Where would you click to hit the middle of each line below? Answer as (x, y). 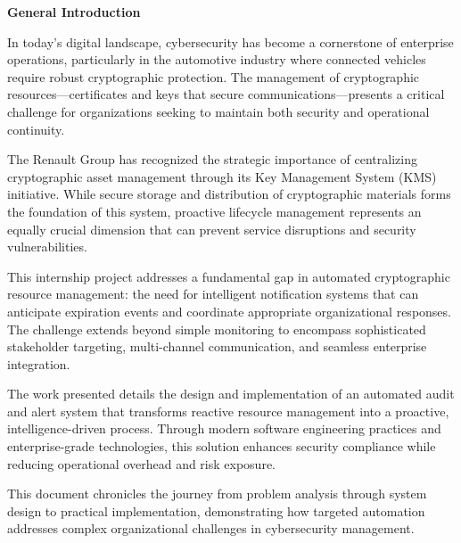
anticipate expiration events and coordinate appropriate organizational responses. (229, 311)
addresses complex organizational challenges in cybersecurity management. (211, 528)
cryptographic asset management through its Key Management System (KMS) (222, 176)
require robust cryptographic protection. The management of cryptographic (214, 76)
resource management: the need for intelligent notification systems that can (213, 294)
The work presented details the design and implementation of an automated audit (231, 394)
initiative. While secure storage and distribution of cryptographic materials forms (229, 194)
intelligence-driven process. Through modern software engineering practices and (224, 428)
